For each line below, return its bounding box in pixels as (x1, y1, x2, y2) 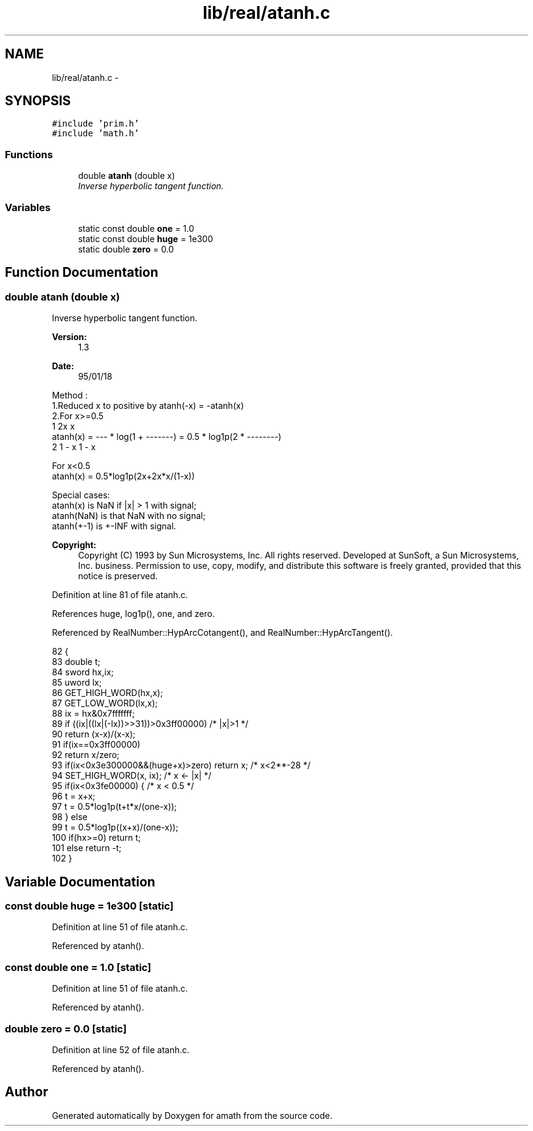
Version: (52, 332, 87, 343)
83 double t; (52, 656, 100, 667)
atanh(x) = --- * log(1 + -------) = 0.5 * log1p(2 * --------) (52, 431, 282, 442)
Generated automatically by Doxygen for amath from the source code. (52, 1110, 333, 1121)
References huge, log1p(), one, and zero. (52, 608, 215, 619)
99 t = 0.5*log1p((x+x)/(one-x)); (52, 822, 178, 833)
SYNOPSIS (5, 93, 71, 109)
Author (5, 1084, 48, 1100)
